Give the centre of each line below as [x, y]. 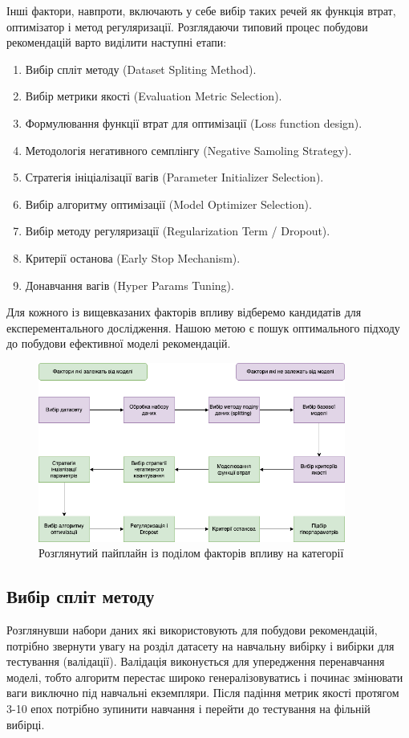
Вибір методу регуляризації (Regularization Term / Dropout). [178, 231]
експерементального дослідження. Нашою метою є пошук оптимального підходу [203, 327]
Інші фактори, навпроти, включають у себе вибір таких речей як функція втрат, [201, 10]
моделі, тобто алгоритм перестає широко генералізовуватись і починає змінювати [205, 677]
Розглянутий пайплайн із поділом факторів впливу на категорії [191, 553]
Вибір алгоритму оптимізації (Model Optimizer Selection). [168, 204]
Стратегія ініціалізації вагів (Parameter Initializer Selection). [174, 177]
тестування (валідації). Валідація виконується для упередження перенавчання [196, 661]
